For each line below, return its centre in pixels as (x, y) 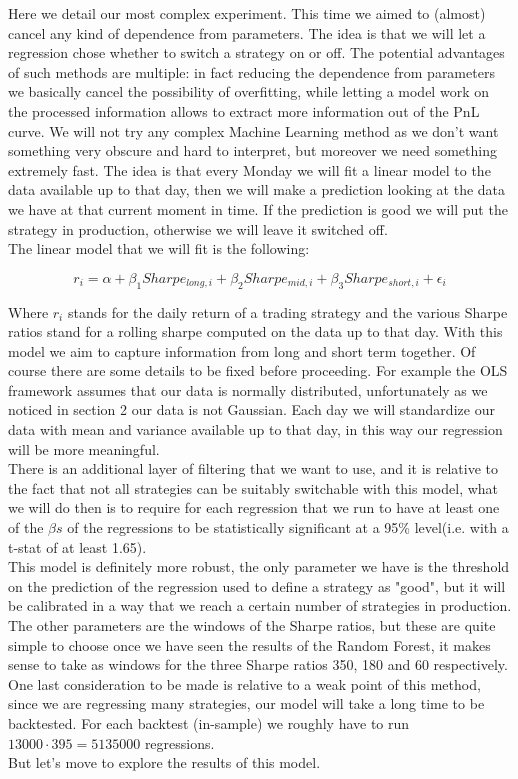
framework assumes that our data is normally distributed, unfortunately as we (248, 389)
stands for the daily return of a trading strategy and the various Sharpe (287, 311)
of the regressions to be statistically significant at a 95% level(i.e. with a (288, 527)
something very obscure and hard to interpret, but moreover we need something (252, 150)
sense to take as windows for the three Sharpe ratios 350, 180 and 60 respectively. (258, 664)
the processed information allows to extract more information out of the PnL (244, 110)
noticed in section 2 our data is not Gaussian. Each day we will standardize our (251, 409)
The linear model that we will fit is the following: (159, 248)
